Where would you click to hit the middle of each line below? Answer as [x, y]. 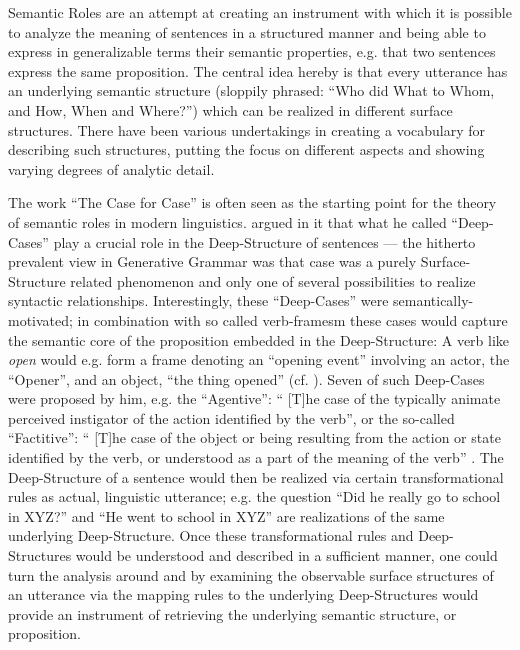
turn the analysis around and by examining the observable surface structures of [251, 574]
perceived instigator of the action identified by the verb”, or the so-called [231, 417]
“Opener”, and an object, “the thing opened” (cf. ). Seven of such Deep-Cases [246, 378]
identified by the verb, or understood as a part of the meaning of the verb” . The [256, 457]
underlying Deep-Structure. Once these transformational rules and [211, 535]
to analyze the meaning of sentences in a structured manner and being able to [247, 31]
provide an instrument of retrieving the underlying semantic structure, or [232, 613]
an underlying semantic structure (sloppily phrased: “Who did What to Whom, [251, 90]
